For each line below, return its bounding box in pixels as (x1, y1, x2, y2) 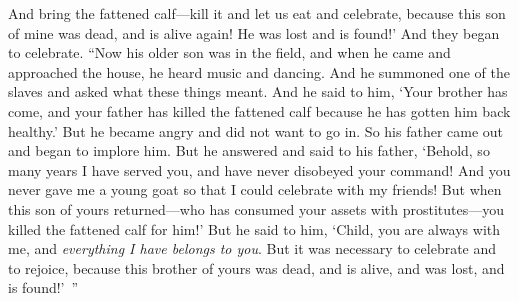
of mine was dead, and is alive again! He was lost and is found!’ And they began (8, 22, 500, 43)
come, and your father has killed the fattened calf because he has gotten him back (8, 100, 511, 121)
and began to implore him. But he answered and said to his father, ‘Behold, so (8, 140, 490, 161)
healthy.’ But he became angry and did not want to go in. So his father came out (8, 120, 504, 141)
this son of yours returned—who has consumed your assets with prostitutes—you (8, 198, 505, 219)
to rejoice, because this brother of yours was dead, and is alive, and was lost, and (8, 257, 505, 278)
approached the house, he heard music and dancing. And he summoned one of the (8, 61, 510, 82)
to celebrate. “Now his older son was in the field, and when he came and (8, 42, 451, 63)
